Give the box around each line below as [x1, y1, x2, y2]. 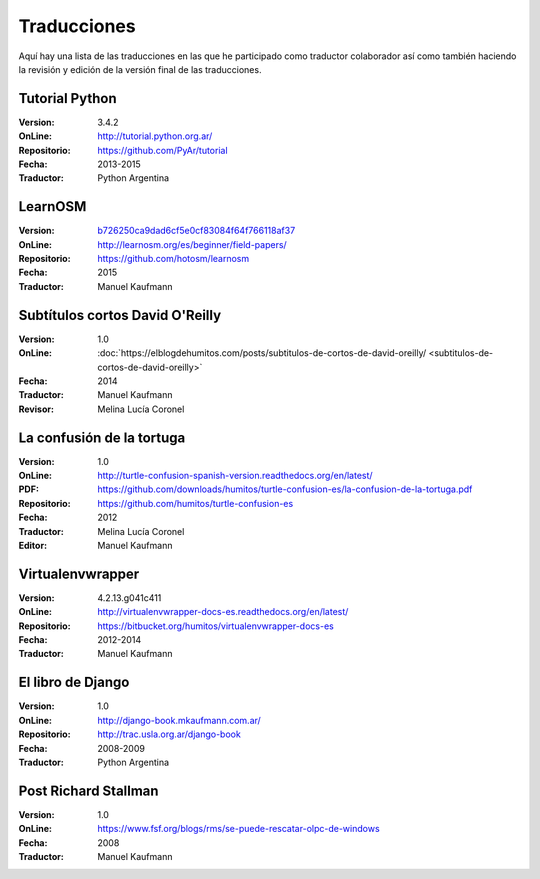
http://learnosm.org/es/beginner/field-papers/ [97, 238, 287, 250]
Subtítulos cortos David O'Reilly [18, 306, 222, 324]
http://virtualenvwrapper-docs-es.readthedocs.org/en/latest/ [97, 606, 349, 618]
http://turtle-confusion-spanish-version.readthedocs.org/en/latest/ [97, 470, 374, 482]
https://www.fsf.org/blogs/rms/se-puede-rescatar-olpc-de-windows [97, 823, 380, 835]
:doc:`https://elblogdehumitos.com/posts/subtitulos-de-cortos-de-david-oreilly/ [97, 347, 427, 359]
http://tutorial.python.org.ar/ [97, 130, 213, 142]
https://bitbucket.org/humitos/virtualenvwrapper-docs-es [97, 620, 334, 632]
